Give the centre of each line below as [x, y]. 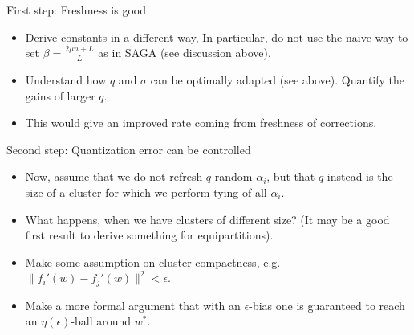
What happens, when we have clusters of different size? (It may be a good [207, 219]
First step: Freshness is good [76, 10]
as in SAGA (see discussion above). [185, 53]
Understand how [66, 80]
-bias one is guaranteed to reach [327, 305]
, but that [291, 176]
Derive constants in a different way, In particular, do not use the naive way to [217, 37]
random [233, 176]
